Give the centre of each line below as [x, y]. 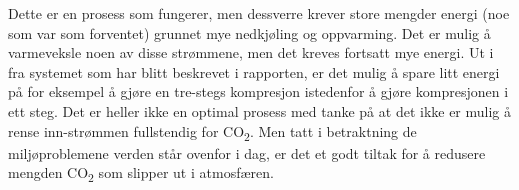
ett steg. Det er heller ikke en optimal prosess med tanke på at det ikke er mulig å [260, 110]
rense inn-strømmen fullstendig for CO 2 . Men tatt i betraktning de [212, 132]
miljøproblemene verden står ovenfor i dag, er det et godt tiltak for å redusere [247, 152]
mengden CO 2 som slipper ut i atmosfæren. [141, 174]
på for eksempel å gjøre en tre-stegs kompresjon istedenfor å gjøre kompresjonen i [258, 91]
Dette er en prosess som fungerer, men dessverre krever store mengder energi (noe [259, 13]
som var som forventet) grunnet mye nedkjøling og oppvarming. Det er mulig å [249, 32]
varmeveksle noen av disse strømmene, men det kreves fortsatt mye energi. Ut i [251, 52]
